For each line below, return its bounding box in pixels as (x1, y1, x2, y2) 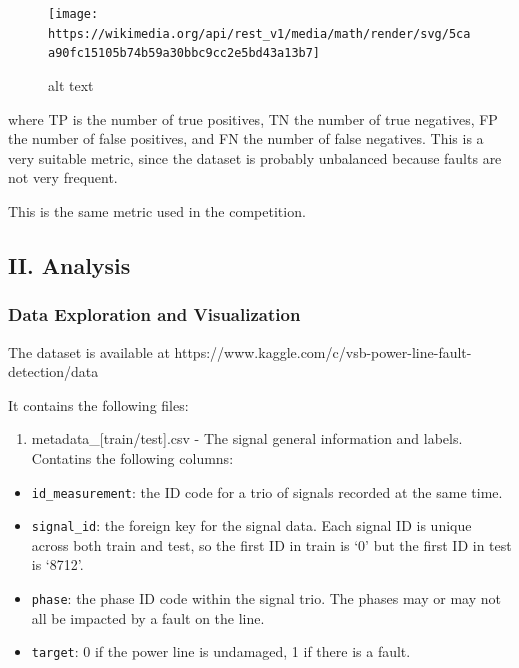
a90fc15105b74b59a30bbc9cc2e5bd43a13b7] (48, 46, 321, 61)
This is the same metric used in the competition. (8, 200, 306, 221)
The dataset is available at (8, 341, 170, 362)
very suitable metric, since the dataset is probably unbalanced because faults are (8, 147, 502, 168)
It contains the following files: (8, 394, 189, 415)
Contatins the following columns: (31, 447, 234, 468)
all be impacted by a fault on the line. (31, 607, 265, 628)
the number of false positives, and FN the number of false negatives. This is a (8, 128, 484, 149)
